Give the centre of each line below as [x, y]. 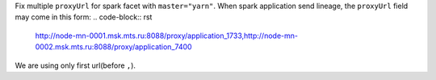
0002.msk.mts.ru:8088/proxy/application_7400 [114, 47]
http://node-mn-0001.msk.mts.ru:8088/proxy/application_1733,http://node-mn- [167, 36]
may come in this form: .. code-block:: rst [84, 17]
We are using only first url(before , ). [75, 65]
